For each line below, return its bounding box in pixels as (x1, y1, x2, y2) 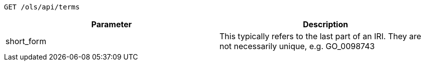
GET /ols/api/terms (4, 3, 80, 11)
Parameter (91, 19, 132, 29)
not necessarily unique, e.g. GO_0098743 (219, 41, 375, 51)
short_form (5, 36, 46, 46)
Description (303, 19, 348, 29)
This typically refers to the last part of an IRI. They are (219, 31, 422, 41)
